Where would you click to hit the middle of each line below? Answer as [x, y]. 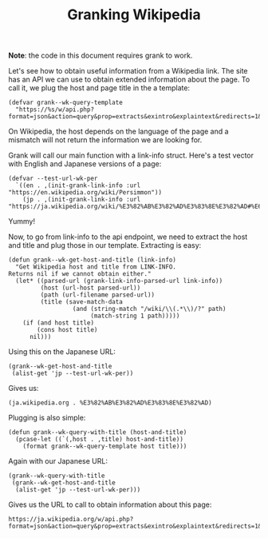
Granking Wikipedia [134, 15]
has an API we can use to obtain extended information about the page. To [129, 80]
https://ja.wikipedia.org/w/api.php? [71, 520]
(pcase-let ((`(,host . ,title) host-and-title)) [99, 440]
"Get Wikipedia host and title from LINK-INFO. [96, 267]
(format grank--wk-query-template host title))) [105, 446]
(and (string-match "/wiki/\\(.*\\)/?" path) [149, 309]
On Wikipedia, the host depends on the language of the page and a [118, 132]
